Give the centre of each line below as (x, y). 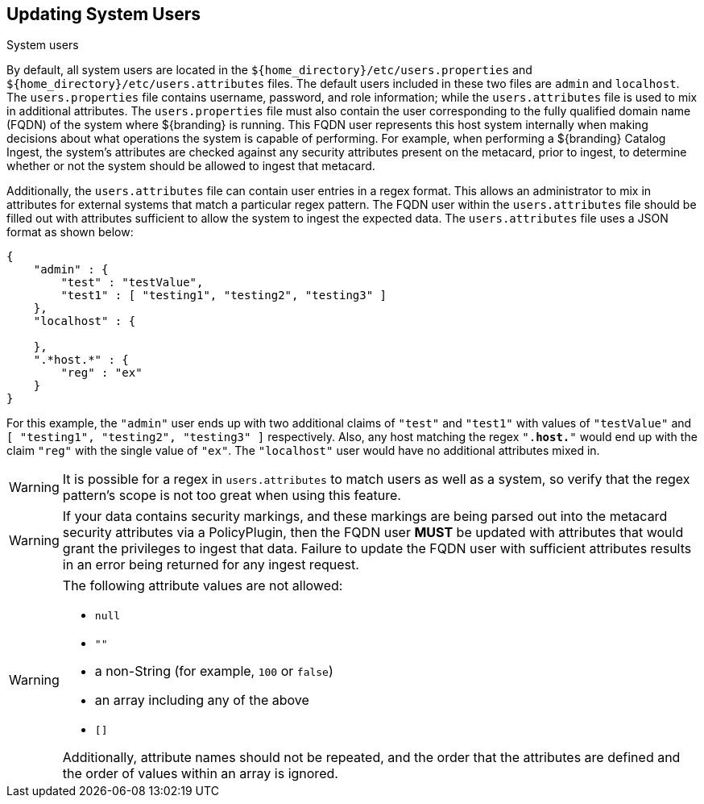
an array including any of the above (202, 700)
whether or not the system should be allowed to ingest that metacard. (191, 166)
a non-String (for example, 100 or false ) (214, 671)
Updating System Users (104, 14)
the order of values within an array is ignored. (200, 774)
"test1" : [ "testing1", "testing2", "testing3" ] (224, 296)
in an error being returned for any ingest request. (211, 565)
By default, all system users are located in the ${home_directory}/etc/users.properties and (269, 70)
